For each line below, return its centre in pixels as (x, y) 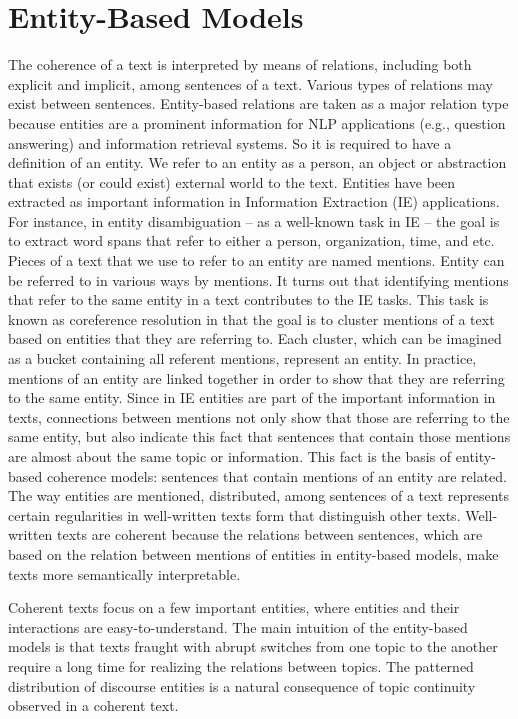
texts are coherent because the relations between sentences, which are (270, 534)
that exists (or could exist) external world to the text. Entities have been (232, 181)
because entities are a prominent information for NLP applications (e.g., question (257, 122)
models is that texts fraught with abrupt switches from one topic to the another (253, 646)
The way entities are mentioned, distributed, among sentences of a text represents (259, 495)
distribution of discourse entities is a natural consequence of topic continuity (242, 685)
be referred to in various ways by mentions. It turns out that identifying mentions (258, 279)
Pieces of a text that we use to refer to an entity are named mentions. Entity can (256, 260)
